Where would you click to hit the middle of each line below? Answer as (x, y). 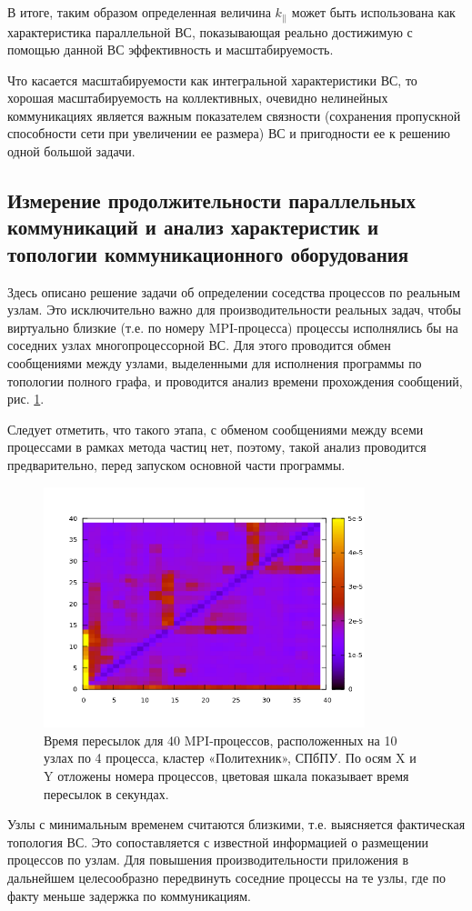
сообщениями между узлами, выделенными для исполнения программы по (215, 363)
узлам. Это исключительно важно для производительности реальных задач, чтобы (235, 310)
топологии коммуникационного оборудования (208, 253)
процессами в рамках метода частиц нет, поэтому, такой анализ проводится (217, 447)
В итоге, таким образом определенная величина (139, 12)
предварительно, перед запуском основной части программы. (176, 465)
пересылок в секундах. (106, 793)
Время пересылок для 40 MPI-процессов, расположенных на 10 (221, 740)
